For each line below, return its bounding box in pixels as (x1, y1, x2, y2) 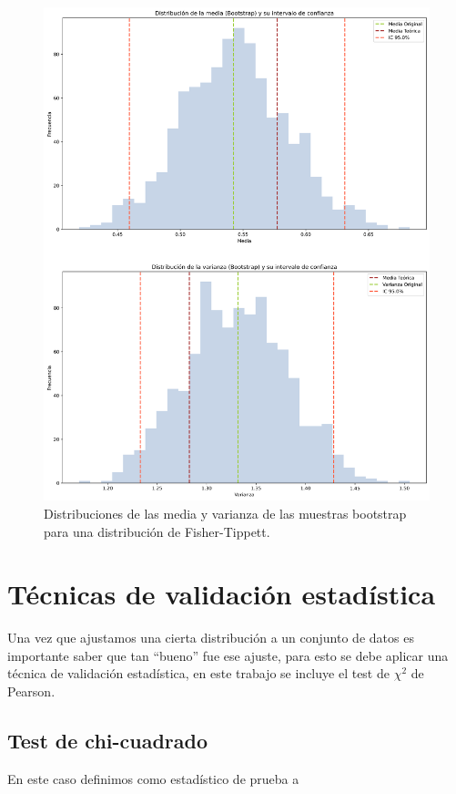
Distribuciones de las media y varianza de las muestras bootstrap (44, 503, 407, 522)
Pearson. (7, 682, 56, 701)
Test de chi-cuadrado (7, 727, 208, 755)
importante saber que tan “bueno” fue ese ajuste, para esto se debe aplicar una (7, 645, 449, 665)
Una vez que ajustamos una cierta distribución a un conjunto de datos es (7, 628, 414, 647)
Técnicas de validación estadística (7, 575, 436, 613)
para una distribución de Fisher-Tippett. (44, 521, 270, 541)
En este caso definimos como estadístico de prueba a (7, 768, 299, 788)
